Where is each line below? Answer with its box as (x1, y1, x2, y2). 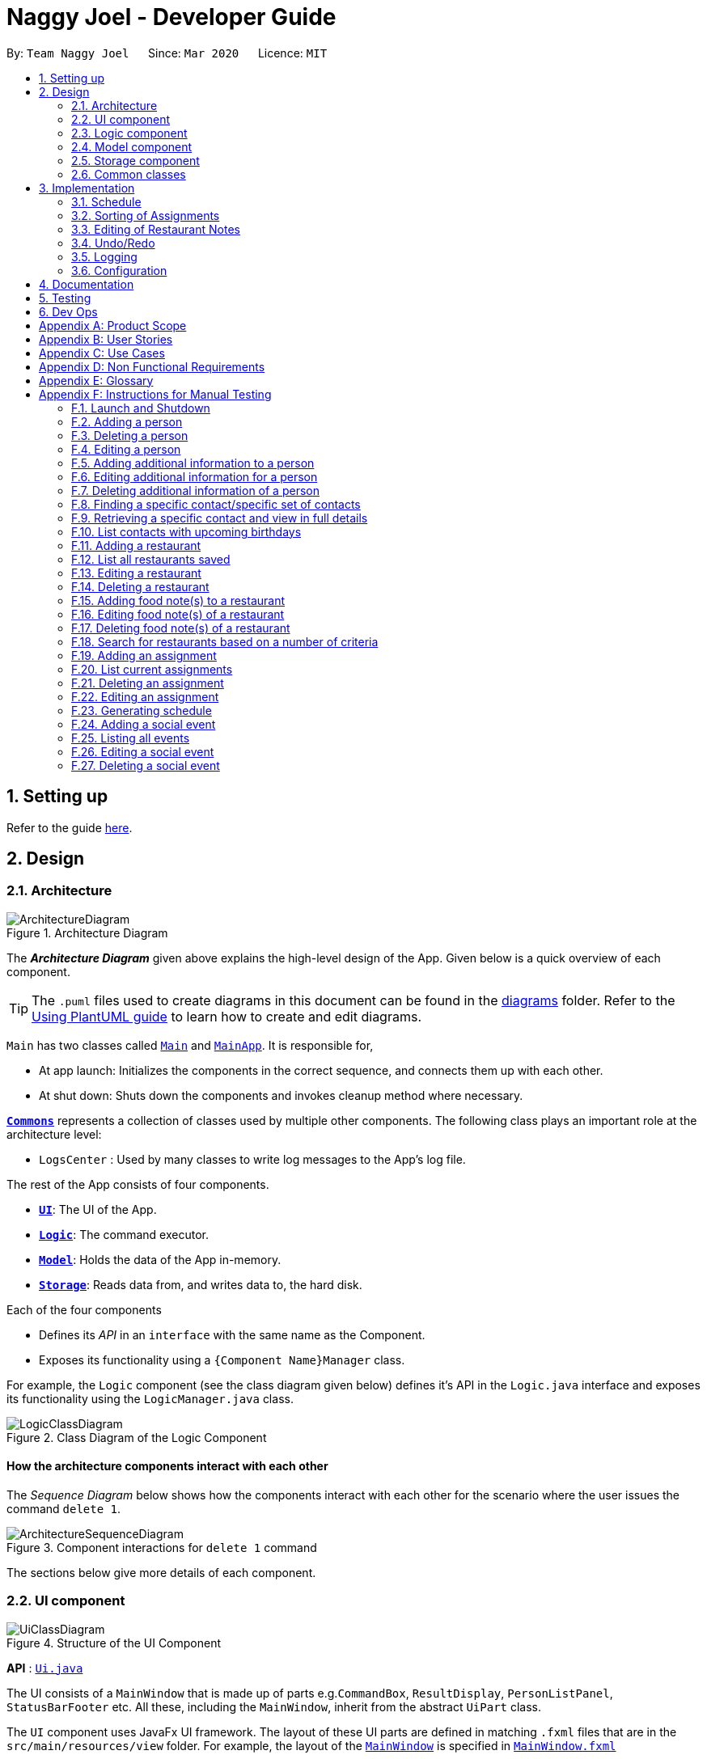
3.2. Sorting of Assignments (71, 208, 220, 222)
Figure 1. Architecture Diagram (6, 925, 168, 940)
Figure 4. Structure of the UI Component (6, 1635, 222, 1650)
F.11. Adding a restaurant (71, 538, 201, 552)
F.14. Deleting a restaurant (71, 579, 210, 594)
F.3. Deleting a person (71, 428, 188, 442)
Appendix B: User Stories (39, 332, 173, 346)
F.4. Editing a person (71, 442, 181, 456)
